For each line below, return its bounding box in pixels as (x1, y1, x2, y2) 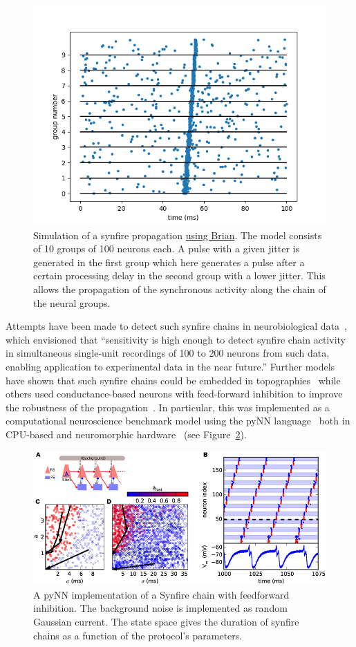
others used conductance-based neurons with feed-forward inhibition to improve (6, 386, 343, 401)
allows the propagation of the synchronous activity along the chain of (33, 281, 326, 296)
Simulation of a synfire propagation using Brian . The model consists (33, 227, 322, 242)
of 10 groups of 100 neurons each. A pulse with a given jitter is (33, 241, 300, 256)
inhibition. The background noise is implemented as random (33, 601, 288, 615)
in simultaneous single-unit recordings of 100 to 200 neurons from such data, (6, 346, 330, 360)
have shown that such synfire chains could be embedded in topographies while (6, 373, 341, 387)
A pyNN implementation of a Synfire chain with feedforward (33, 587, 290, 601)
